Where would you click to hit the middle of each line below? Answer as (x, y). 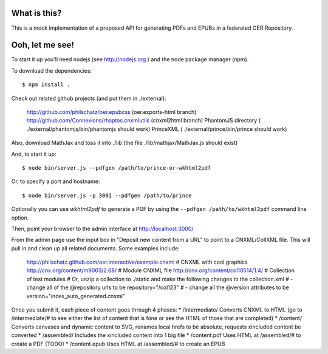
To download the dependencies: (52, 70)
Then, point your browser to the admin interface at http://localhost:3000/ (102, 229)
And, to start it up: (34, 154)
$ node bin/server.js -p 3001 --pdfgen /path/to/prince (107, 195)
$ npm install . (46, 85)
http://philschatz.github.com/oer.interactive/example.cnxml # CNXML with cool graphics (137, 262)
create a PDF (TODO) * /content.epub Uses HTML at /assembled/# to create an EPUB (118, 344)
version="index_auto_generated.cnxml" (76, 296)
